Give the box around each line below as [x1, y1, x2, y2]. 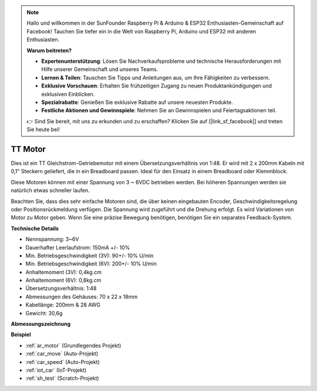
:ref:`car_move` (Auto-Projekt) [25, 350, 99, 358]
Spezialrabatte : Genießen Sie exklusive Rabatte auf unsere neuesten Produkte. [41, 99, 233, 106]
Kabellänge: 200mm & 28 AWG [25, 301, 101, 308]
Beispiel [11, 331, 31, 338]
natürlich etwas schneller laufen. [11, 187, 90, 194]
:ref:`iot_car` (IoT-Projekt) [25, 366, 87, 373]
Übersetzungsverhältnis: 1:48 [25, 285, 97, 292]
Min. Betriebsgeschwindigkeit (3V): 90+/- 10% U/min [25, 252, 154, 259]
